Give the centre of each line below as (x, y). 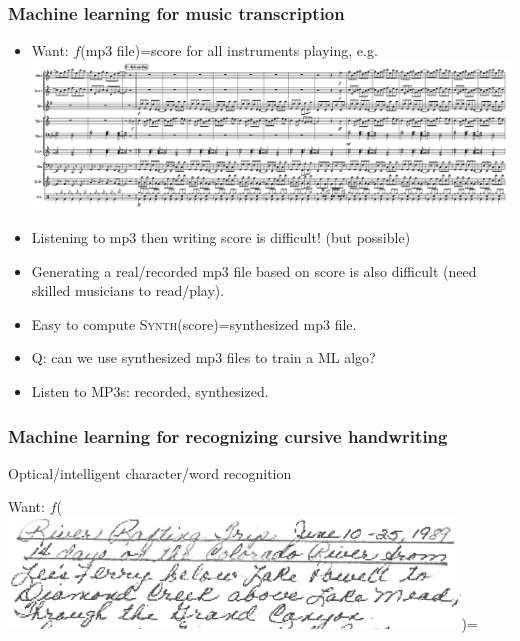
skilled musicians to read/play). (128, 290)
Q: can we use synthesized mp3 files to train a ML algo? (203, 357)
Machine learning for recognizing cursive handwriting (228, 435)
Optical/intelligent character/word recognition (150, 472)
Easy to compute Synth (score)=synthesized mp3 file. (194, 323)
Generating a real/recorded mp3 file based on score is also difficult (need (254, 270)
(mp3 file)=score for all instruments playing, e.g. (229, 50)
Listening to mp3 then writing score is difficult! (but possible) (221, 237)
